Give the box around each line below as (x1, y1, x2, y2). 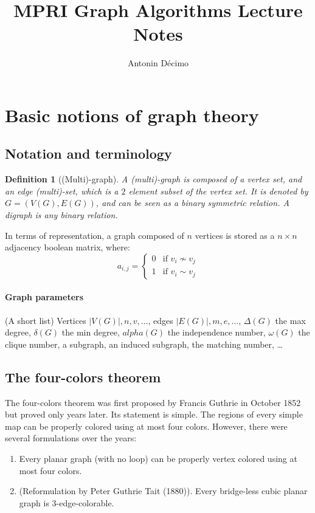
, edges (148, 314, 173, 326)
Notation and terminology (5, 144, 172, 163)
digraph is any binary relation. (5, 208, 118, 221)
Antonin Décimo (127, 57, 189, 69)
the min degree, (61, 326, 120, 339)
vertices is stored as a (195, 229, 275, 241)
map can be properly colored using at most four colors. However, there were (5, 419, 288, 432)
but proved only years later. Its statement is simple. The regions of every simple (5, 408, 303, 421)
